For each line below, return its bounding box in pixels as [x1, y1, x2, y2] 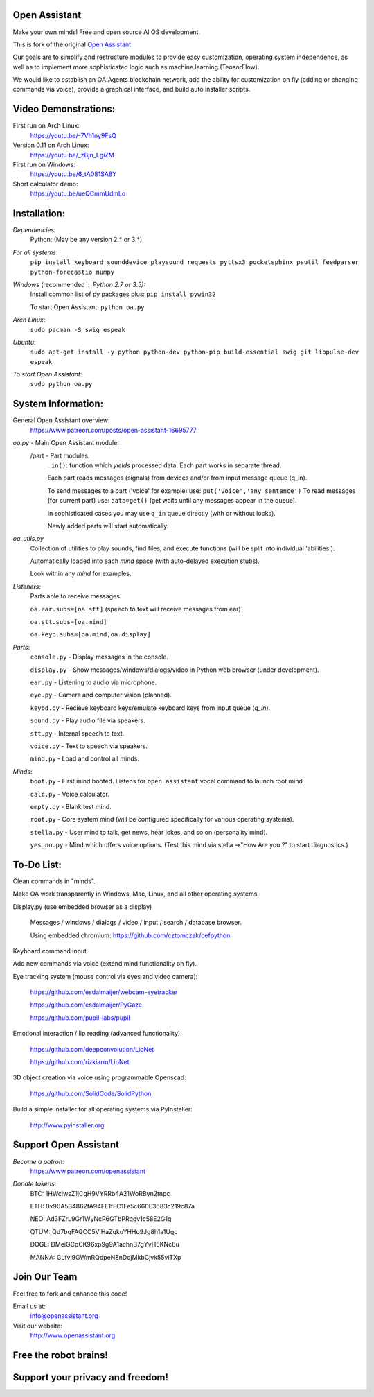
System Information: [12, 398, 104, 410]
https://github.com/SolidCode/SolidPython [30, 1089, 152, 1097]
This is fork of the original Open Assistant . [12, 40, 133, 49]
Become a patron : [12, 1157, 64, 1165]
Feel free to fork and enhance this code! [12, 1290, 127, 1298]
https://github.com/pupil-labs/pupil [30, 1013, 131, 1022]
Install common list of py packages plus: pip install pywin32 [30, 290, 216, 298]
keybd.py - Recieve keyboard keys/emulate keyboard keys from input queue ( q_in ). [30, 704, 271, 712]
